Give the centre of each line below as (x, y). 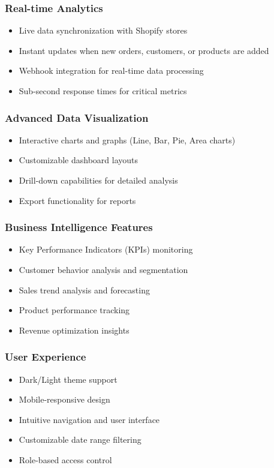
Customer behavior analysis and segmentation (103, 269)
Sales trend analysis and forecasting (84, 289)
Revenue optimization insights (74, 330)
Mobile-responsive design (64, 399)
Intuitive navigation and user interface (89, 419)
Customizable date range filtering (80, 439)
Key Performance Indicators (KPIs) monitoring (106, 249)
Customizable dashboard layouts (79, 160)
